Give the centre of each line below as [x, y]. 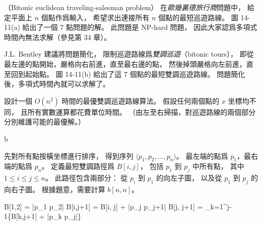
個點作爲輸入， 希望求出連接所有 [95, 17]
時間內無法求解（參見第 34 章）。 [58, 37]
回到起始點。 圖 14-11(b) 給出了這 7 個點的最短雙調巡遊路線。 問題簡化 [128, 74]
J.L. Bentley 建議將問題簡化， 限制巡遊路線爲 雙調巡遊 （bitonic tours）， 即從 [129, 54]
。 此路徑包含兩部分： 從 [87, 178]
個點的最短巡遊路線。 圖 [198, 17]
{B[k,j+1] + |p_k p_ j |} [45, 216]
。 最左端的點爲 [202, 155]
